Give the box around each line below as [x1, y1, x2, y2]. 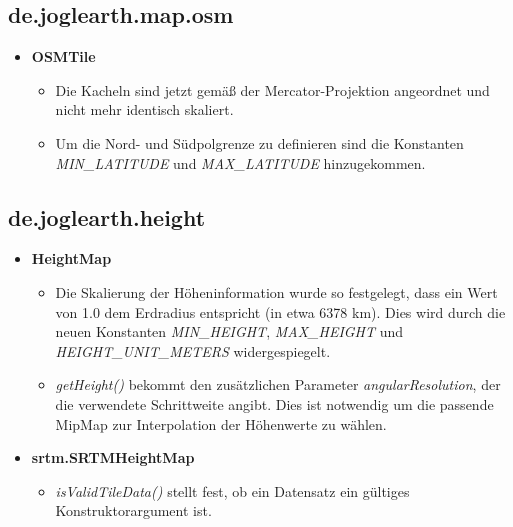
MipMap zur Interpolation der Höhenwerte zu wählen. [55, 413, 387, 434]
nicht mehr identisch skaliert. [55, 99, 234, 120]
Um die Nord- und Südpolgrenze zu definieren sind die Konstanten [55, 132, 464, 153]
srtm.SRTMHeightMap [31, 447, 195, 468]
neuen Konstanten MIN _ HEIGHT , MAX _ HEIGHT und [55, 321, 404, 342]
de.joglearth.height [8, 201, 206, 232]
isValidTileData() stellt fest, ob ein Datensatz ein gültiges [55, 480, 410, 501]
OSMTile [31, 46, 96, 67]
